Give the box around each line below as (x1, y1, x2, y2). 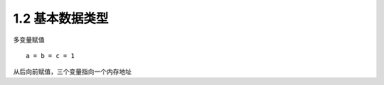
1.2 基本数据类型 (13, 11, 109, 26)
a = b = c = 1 (26, 52, 75, 59)
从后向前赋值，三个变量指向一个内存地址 (13, 67, 132, 76)
